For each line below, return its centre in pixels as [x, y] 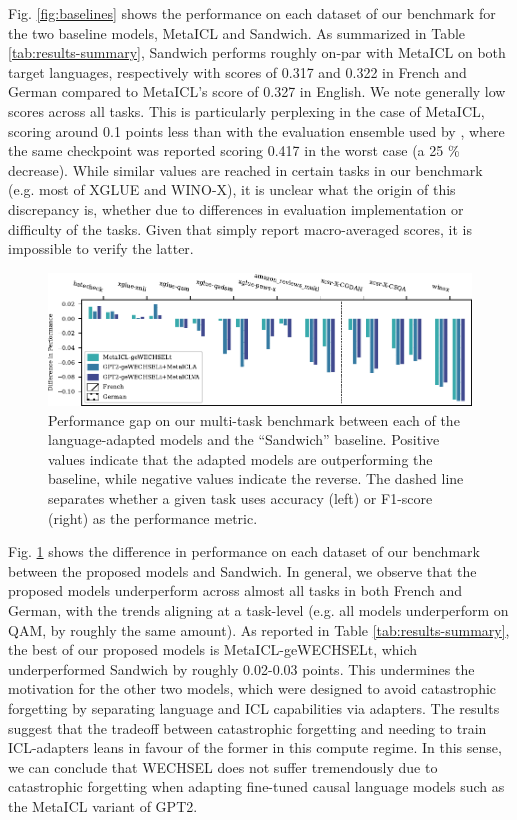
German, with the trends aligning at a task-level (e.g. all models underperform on [258, 609]
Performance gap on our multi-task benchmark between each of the [254, 419]
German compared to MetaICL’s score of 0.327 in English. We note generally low [257, 91]
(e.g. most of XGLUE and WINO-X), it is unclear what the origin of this [232, 189]
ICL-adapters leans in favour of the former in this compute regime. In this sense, [255, 747]
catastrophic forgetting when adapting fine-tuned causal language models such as [256, 786]
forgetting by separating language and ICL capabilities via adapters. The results [254, 707]
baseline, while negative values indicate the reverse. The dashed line [256, 478]
